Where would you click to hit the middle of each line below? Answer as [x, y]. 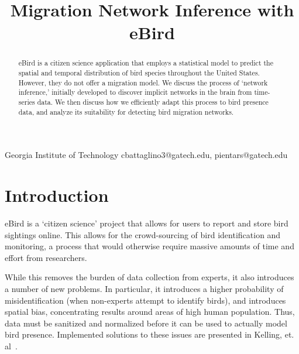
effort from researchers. [46, 257]
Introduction [57, 195]
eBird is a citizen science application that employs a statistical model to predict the [146, 63]
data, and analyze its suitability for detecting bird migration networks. [126, 111]
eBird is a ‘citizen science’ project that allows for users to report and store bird [147, 223]
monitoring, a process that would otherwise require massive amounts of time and [149, 246]
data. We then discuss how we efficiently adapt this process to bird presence [153, 102]
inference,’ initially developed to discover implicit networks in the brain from [135, 92]
